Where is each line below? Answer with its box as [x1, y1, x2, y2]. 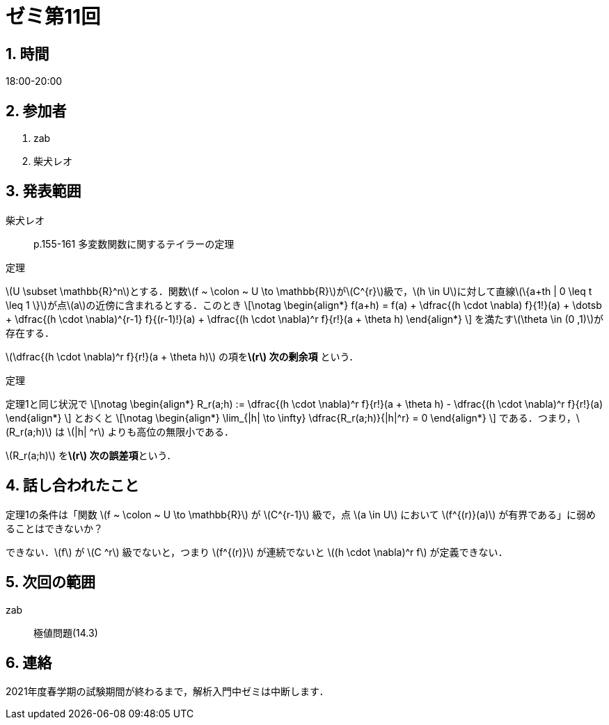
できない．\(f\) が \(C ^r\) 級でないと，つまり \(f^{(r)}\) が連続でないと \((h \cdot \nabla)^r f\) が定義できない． [6, 545, 508, 558]
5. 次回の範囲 [6, 573, 95, 591]
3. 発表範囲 [6, 182, 81, 200]
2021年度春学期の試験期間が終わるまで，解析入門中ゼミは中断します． [6, 685, 329, 698]
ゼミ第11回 [6, 5, 101, 29]
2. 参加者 [6, 102, 67, 120]
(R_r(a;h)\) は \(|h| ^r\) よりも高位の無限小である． [6, 425, 235, 438]
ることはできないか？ [6, 522, 103, 534]
